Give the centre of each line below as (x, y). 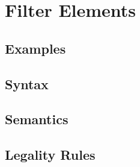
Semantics (37, 119)
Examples (35, 48)
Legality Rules (50, 155)
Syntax (27, 83)
